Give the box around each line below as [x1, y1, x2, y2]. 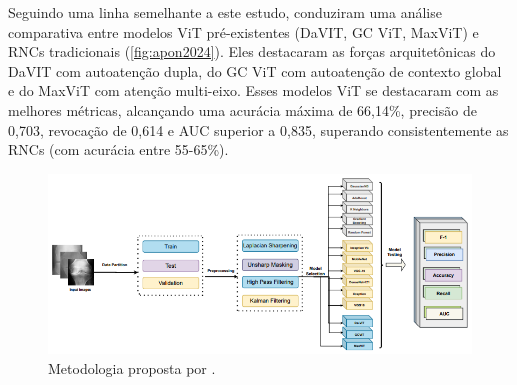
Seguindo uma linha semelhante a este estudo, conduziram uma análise [8, 2, 442, 22]
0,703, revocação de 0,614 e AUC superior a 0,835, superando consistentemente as [8, 119, 509, 140]
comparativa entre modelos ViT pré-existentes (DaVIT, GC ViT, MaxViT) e [8, 21, 479, 42]
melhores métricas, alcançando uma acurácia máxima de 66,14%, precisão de [8, 99, 477, 120]
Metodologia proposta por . [48, 357, 216, 378]
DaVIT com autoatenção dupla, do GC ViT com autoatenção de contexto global [8, 60, 502, 81]
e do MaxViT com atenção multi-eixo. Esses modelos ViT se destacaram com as [8, 80, 499, 101]
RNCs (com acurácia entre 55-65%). [8, 139, 229, 160]
